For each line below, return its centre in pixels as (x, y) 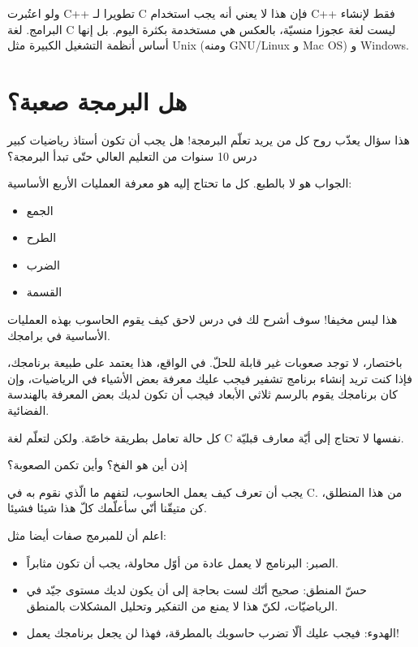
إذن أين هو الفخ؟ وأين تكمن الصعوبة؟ (97, 465)
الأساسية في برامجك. (59, 335)
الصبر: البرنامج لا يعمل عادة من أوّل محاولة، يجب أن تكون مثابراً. (182, 562)
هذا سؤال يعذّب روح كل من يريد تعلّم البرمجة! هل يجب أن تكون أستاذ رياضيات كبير (209, 139)
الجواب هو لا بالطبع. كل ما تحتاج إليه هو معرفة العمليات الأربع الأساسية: (180, 183)
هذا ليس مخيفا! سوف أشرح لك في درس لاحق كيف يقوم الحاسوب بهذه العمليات (203, 319)
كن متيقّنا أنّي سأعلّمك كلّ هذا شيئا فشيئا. (107, 508)
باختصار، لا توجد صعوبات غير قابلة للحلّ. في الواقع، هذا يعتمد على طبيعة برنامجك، (205, 362)
